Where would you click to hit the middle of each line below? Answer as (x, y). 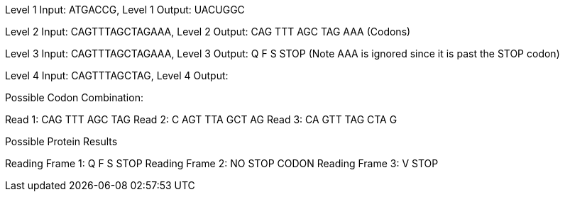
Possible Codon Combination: (74, 97)
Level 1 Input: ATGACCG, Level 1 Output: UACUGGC (125, 10)
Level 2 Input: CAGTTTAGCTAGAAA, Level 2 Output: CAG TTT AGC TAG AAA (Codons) (208, 32)
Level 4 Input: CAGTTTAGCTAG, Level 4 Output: (117, 75)
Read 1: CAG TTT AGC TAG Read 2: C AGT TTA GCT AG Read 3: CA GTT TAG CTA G (201, 119)
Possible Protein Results (61, 141)
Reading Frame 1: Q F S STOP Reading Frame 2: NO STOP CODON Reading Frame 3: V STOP (222, 163)
